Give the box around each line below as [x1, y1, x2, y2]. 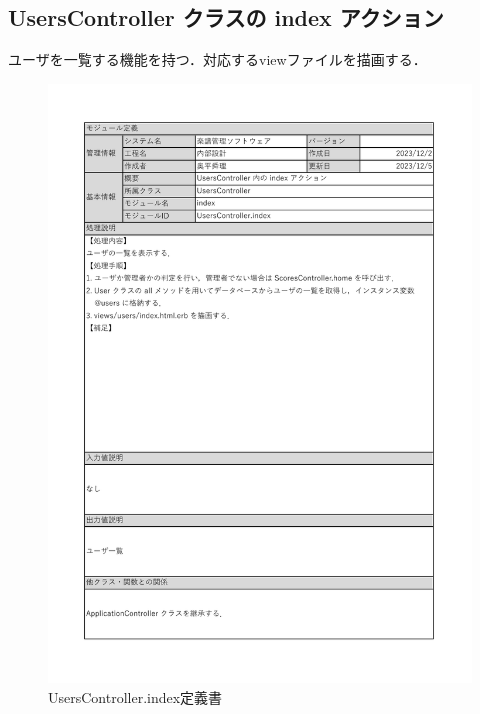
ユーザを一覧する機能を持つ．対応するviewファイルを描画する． [8, 49, 427, 70]
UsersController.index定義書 [48, 687, 223, 708]
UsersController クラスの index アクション [8, 2, 444, 33]
